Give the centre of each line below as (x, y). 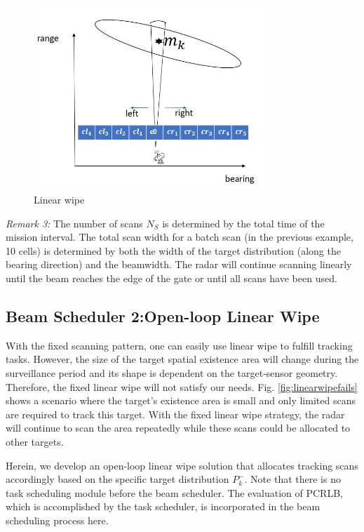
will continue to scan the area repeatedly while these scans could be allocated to (178, 428)
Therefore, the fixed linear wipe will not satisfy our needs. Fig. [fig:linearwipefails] (182, 386)
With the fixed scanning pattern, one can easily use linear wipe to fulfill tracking (179, 345)
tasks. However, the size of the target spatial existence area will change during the (182, 359)
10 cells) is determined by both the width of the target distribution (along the (173, 250)
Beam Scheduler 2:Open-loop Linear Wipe (163, 315)
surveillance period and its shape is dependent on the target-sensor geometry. (172, 372)
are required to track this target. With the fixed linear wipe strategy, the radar (175, 414)
